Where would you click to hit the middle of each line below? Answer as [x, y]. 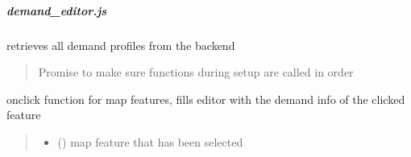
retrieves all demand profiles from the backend [121, 45]
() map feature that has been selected [150, 141]
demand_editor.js [57, 10]
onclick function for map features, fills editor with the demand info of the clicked [206, 99]
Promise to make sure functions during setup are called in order [196, 72]
